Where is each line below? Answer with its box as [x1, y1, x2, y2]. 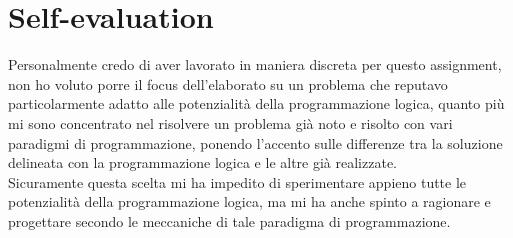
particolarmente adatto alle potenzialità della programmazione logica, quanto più [8, 93, 505, 114]
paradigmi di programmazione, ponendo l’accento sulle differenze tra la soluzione [8, 132, 503, 153]
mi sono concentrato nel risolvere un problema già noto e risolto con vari [8, 112, 453, 133]
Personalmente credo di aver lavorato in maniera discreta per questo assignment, [8, 54, 502, 75]
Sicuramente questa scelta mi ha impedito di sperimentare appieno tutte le [8, 171, 467, 192]
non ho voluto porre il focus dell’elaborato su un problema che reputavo [8, 73, 448, 94]
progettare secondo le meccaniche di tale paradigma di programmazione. [8, 210, 451, 231]
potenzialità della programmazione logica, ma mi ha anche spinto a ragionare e [8, 191, 491, 212]
